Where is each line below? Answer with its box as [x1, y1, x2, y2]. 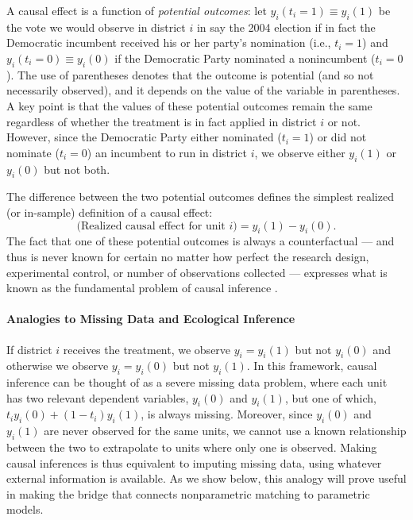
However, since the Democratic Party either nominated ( [6, 129, 282, 145]
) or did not [309, 129, 367, 145]
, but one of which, [284, 389, 377, 406]
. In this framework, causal [246, 357, 377, 374]
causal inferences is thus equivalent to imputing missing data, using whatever [6, 454, 382, 471]
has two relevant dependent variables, [6, 389, 189, 406]
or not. [327, 113, 361, 129]
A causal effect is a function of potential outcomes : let [6, 2, 267, 18]
